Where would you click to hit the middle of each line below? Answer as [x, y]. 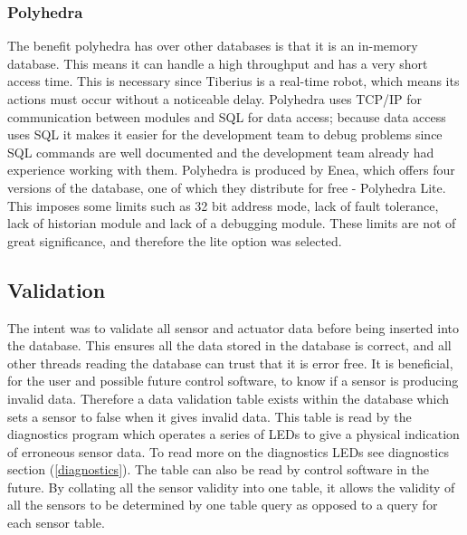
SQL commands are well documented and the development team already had [221, 152]
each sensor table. [56, 523]
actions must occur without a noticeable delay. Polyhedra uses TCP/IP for [214, 99]
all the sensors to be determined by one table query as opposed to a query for [223, 505]
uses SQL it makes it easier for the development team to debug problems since [225, 134]
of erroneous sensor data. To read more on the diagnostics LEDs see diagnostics [228, 451]
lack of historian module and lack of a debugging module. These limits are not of [232, 223]
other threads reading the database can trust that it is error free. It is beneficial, [230, 363]
